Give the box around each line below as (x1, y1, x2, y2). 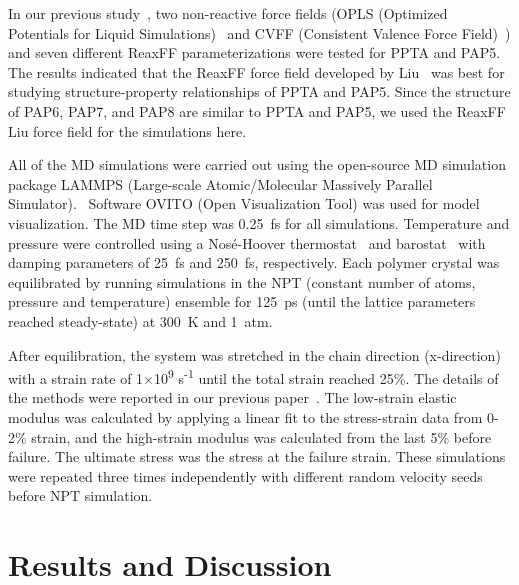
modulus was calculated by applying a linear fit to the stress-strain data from (8, 406, 483, 427)
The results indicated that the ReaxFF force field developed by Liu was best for (8, 61, 505, 82)
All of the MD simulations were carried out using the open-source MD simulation (8, 154, 506, 175)
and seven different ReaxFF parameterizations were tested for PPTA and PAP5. (8, 42, 501, 63)
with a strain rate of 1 (8, 367, 144, 388)
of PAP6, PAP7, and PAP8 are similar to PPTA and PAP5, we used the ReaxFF (8, 100, 506, 121)
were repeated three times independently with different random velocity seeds (8, 465, 483, 486)
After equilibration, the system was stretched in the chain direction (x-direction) (8, 344, 501, 365)
